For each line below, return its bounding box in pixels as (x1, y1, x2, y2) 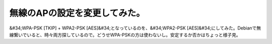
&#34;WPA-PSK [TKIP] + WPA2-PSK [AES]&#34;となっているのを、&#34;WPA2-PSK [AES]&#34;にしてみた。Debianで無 (9, 25, 261, 31)
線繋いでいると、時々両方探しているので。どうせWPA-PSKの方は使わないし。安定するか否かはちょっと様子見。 (9, 31, 241, 37)
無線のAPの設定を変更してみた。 (9, 7, 146, 18)
